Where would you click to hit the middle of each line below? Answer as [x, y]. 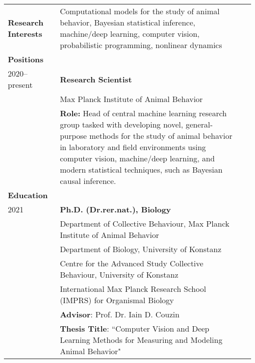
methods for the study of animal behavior [161, 136]
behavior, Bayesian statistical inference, [128, 22]
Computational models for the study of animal [140, 11]
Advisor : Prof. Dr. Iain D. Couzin [120, 314]
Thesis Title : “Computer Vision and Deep [135, 328]
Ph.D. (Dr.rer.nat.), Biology [115, 209]
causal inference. [88, 181]
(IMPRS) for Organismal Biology [117, 300]
